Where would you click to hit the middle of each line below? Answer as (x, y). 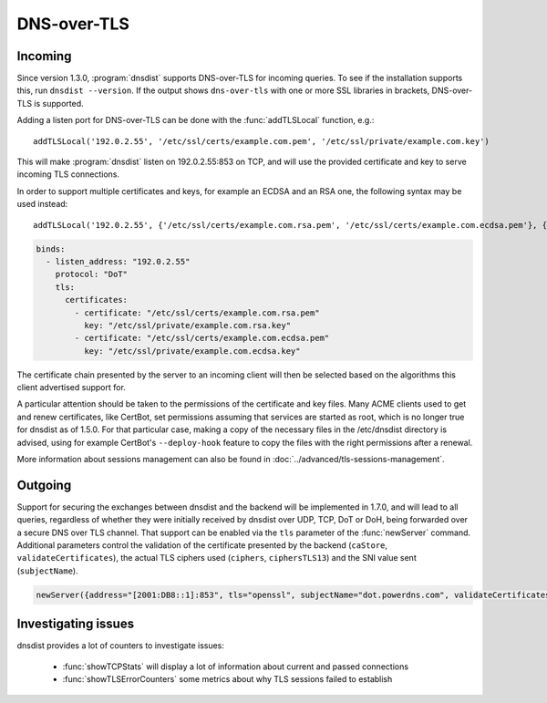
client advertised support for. (72, 388)
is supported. (58, 103)
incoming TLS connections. (68, 174)
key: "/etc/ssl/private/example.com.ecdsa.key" (192, 351)
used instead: (42, 204)
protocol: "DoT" (91, 274)
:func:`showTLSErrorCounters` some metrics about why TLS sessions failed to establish (227, 679)
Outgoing (44, 485)
